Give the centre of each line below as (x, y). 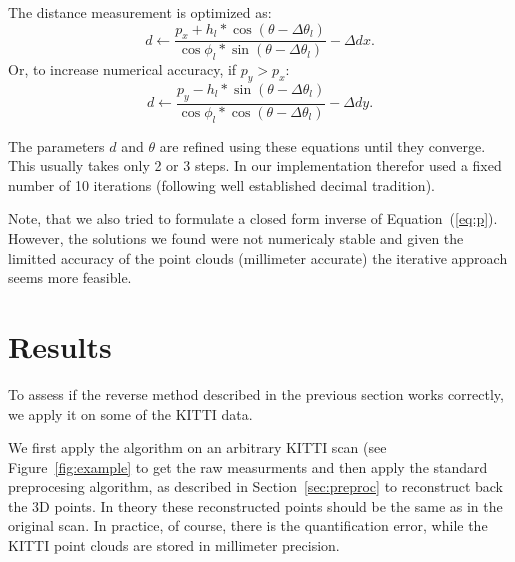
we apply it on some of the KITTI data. (130, 413)
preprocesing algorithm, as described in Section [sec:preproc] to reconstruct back (256, 486)
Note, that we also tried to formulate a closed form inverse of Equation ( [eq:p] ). (253, 218)
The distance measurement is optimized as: (140, 12)
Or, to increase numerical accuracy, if (122, 69)
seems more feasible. (70, 277)
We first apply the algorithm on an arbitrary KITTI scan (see (197, 447)
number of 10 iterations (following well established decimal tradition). (221, 184)
